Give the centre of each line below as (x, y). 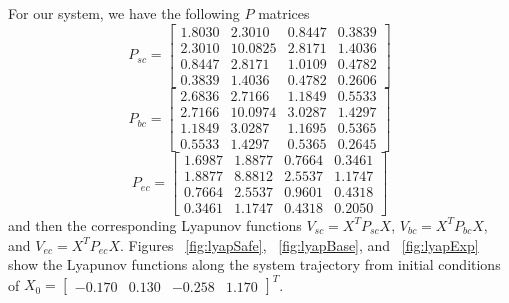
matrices (284, 13)
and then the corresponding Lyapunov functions (155, 224)
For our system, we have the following (124, 13)
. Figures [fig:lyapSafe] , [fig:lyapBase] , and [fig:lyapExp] (299, 244)
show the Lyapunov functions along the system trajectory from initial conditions (254, 264)
